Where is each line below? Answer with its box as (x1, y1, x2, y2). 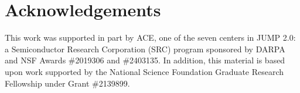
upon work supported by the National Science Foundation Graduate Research (5, 65, 284, 77)
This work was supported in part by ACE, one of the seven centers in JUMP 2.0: (5, 31, 296, 44)
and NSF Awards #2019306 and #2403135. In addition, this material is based (5, 54, 285, 66)
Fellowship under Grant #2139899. (5, 77, 130, 89)
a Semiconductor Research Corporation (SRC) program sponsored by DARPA (5, 42, 285, 55)
